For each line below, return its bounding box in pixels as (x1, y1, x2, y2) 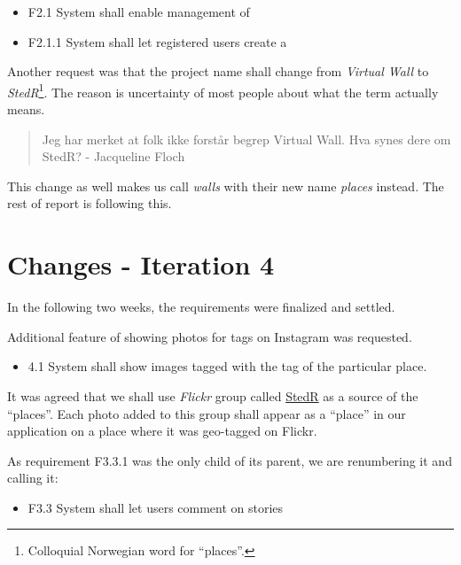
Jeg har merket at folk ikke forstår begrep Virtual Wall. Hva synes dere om (42, 129, 451, 148)
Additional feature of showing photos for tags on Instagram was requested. (7, 327, 412, 345)
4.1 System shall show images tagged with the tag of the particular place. (27, 357, 427, 375)
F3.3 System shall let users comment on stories (27, 498, 284, 516)
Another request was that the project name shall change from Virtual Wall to (7, 62, 429, 81)
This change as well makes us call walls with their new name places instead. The (7, 176, 444, 195)
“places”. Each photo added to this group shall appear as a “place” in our (7, 404, 406, 422)
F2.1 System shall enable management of (27, 3, 250, 20)
